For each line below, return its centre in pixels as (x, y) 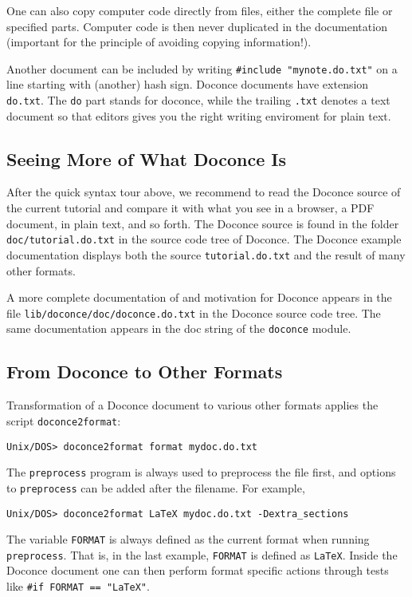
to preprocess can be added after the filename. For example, (156, 487)
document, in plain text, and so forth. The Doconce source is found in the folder (203, 223)
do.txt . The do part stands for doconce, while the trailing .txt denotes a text (198, 100)
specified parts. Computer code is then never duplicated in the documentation (197, 26)
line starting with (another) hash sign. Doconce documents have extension (188, 84)
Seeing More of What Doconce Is (146, 158)
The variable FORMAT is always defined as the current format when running (188, 539)
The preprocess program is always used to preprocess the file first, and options (201, 472)
